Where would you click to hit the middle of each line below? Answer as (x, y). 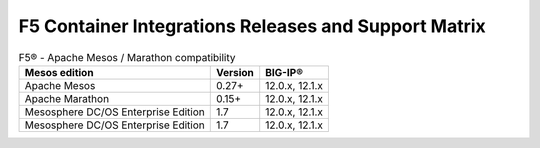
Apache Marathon (67, 98)
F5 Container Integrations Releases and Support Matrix (252, 26)
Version (235, 72)
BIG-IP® (284, 72)
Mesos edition (59, 72)
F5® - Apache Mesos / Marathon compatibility (127, 57)
